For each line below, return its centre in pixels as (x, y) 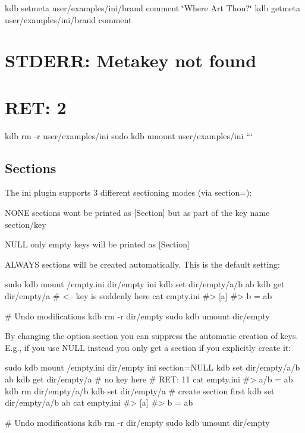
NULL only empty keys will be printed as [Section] (97, 244)
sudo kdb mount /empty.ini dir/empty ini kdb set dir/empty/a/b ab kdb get (145, 284)
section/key (26, 224)
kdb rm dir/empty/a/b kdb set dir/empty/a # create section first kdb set (140, 390)
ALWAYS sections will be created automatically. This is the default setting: (143, 264)
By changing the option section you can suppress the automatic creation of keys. (152, 336)
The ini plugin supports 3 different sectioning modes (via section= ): (128, 192)
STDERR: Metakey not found (131, 60)
